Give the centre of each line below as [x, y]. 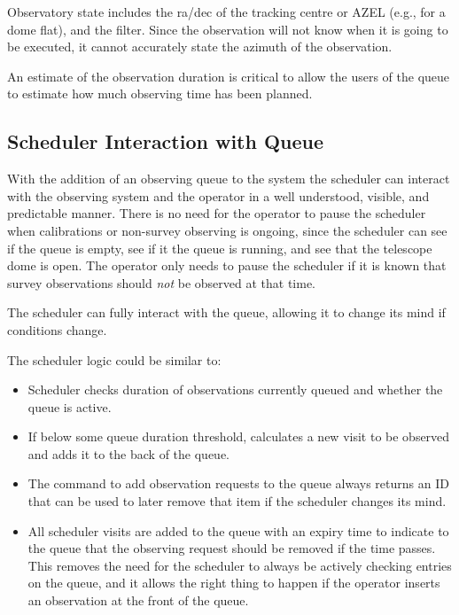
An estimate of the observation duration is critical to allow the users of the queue [229, 76]
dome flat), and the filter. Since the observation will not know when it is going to [228, 29]
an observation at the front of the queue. [138, 600]
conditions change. [57, 329]
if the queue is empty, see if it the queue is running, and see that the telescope [220, 248]
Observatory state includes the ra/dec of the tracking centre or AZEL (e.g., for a [226, 12]
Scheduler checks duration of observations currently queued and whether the [235, 389]
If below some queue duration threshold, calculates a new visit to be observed [239, 436]
